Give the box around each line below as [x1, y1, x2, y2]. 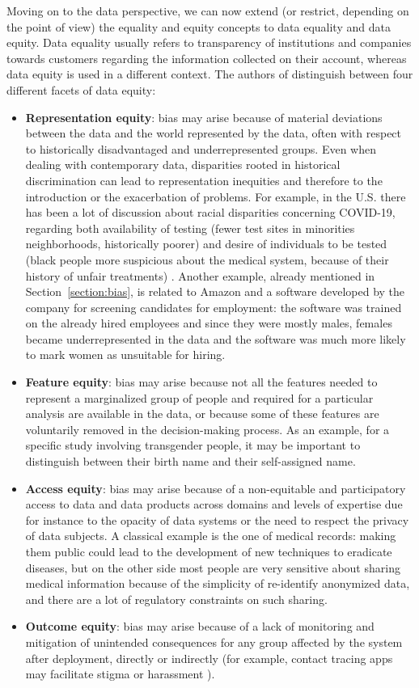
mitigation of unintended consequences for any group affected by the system [25, 633, 403, 650]
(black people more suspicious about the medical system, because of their [25, 251, 389, 268]
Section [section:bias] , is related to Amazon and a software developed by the [25, 283, 405, 300]
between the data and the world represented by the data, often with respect [25, 125, 402, 141]
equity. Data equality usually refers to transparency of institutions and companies [6, 34, 412, 51]
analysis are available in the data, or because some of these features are [25, 405, 379, 422]
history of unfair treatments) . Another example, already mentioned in [25, 267, 375, 284]
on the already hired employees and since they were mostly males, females [25, 314, 392, 331]
